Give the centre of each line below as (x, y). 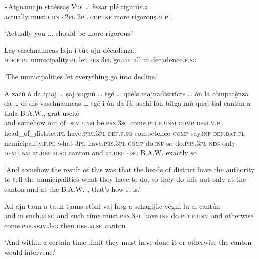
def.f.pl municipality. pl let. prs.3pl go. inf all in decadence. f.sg (100, 59)
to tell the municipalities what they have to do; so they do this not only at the (125, 179)
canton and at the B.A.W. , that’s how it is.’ (72, 188)
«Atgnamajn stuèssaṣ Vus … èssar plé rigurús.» (76, 6)
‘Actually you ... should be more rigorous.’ (69, 33)
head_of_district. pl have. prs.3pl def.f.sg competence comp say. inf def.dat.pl (124, 132)
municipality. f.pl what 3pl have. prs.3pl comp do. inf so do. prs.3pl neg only (120, 142)
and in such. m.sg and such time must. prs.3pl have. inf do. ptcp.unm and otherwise (129, 216)
